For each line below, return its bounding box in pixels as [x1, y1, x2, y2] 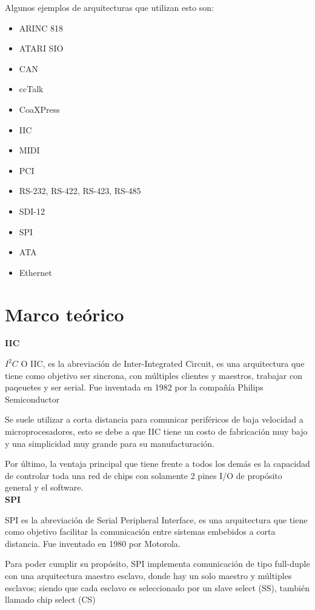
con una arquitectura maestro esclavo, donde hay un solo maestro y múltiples [5, 569, 292, 582]
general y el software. [5, 481, 84, 494]
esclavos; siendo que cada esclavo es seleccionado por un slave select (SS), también [5, 581, 310, 594]
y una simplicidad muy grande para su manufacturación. [5, 437, 215, 449]
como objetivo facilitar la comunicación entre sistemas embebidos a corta [5, 525, 276, 538]
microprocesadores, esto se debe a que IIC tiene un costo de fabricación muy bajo [5, 425, 308, 437]
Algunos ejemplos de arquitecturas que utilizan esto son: [5, 1, 214, 13]
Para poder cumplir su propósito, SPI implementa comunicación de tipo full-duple [5, 557, 310, 570]
